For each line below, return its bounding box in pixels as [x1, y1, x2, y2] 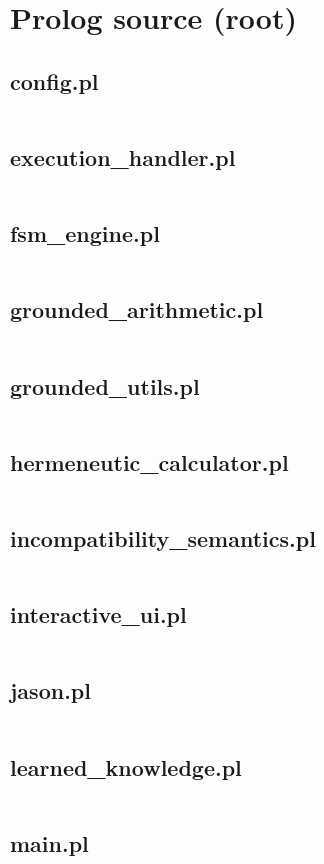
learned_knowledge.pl [10, 751, 242, 782]
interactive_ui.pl [10, 599, 187, 630]
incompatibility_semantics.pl [10, 522, 316, 553]
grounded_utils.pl [10, 370, 200, 401]
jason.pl [10, 675, 91, 706]
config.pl [10, 65, 99, 96]
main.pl [10, 827, 89, 858]
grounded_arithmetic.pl [10, 294, 264, 325]
